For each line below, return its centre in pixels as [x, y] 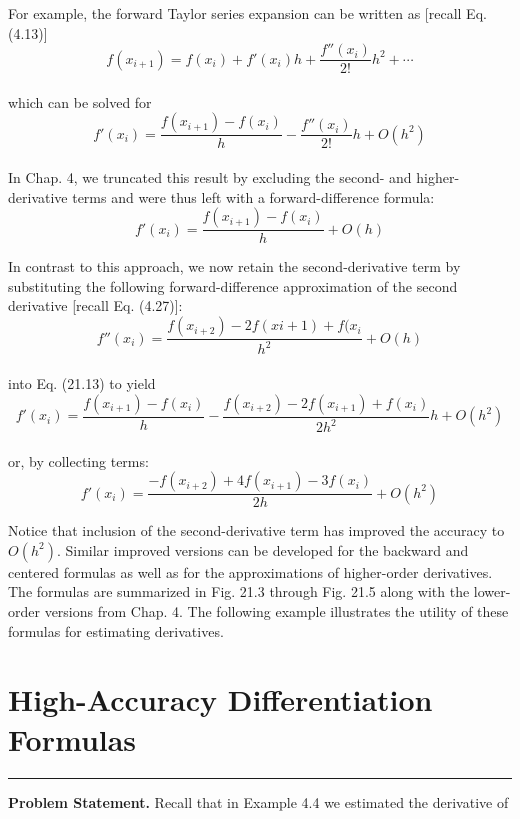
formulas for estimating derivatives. [116, 630]
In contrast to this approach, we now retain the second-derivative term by [234, 266]
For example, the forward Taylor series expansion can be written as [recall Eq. [247, 13]
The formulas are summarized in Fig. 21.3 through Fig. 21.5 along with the [239, 591]
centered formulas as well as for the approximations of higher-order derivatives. [250, 571]
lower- [492, 591]
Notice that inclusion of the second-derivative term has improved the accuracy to [256, 530]
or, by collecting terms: [78, 460]
